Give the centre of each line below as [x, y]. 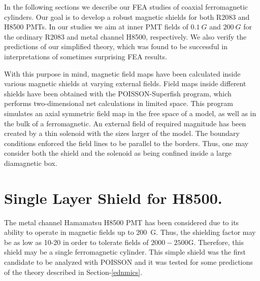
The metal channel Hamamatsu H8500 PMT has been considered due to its [122, 222]
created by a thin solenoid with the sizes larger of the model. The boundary [122, 133]
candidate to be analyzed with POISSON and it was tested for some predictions [128, 262]
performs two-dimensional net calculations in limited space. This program [119, 103]
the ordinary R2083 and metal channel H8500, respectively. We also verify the [125, 36]
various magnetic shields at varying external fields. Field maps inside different [125, 83]
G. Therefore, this [216, 242]
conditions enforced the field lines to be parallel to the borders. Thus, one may [126, 143]
